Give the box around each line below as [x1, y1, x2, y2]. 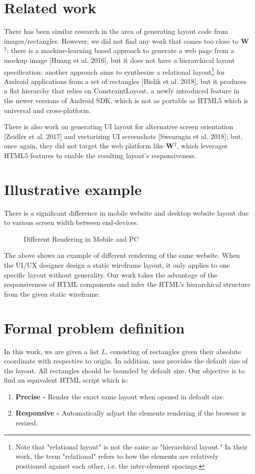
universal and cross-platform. [4, 105, 91, 115]
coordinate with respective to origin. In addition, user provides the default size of [4, 356, 248, 366]
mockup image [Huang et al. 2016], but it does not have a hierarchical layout [4, 55, 235, 65]
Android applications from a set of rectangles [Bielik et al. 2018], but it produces [4, 76, 247, 86]
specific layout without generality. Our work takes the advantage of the [4, 269, 218, 279]
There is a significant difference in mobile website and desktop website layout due [4, 207, 249, 218]
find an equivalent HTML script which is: [4, 375, 128, 385]
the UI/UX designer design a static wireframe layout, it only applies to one [4, 260, 230, 270]
